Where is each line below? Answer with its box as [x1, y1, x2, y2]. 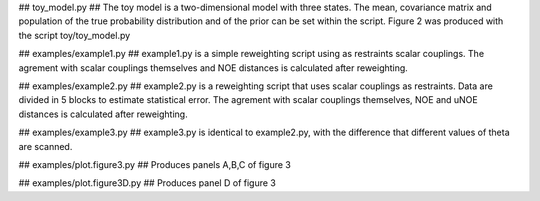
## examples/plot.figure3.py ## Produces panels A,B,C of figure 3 [18, 158, 292, 170]
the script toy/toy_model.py [18, 29, 131, 41]
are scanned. [18, 140, 73, 152]
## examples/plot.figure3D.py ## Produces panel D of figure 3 [18, 177, 277, 189]
